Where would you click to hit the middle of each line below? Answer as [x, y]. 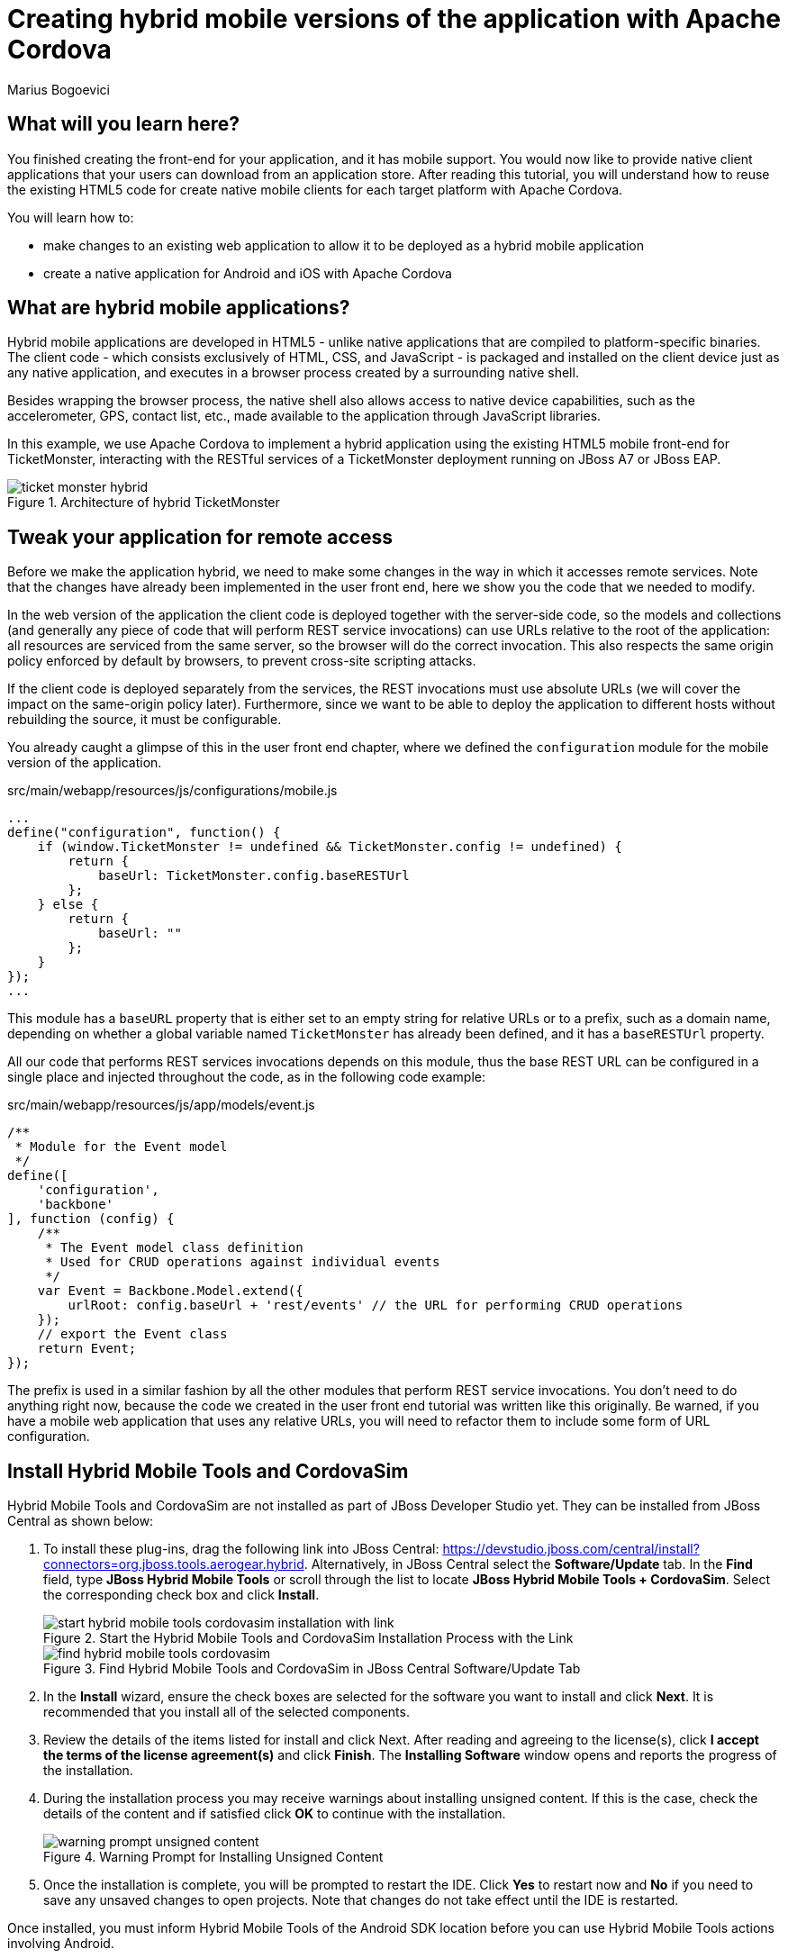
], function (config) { [91, 1219]
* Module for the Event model [121, 1147]
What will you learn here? [124, 124]
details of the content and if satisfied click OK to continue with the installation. [275, 1814]
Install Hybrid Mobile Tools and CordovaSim [208, 1471]
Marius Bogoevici [59, 89]
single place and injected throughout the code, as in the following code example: [247, 1077]
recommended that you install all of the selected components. [226, 1712]
